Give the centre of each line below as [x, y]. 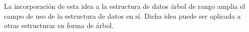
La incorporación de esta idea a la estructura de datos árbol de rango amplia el [125, 6]
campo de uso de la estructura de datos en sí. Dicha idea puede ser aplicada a [123, 16]
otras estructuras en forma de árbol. [59, 25]
